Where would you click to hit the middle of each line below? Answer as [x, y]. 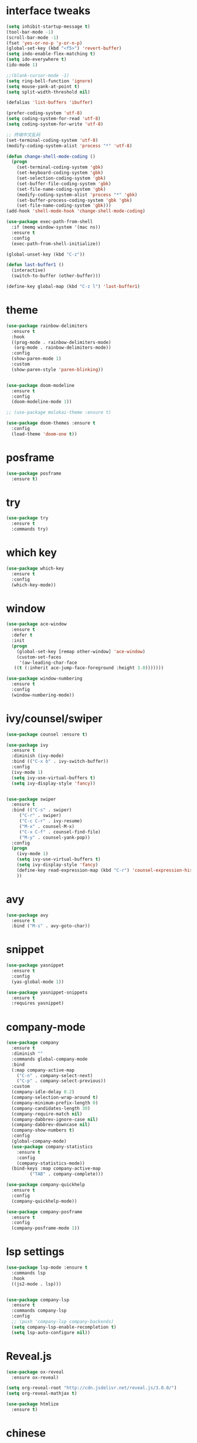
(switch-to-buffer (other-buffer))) [56, 276]
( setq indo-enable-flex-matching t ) [51, 54]
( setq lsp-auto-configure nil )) [51, 1332]
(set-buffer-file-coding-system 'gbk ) [64, 184]
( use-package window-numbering [44, 679]
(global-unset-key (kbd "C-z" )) [45, 254]
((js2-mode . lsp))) [36, 1284]
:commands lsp [28, 1273]
